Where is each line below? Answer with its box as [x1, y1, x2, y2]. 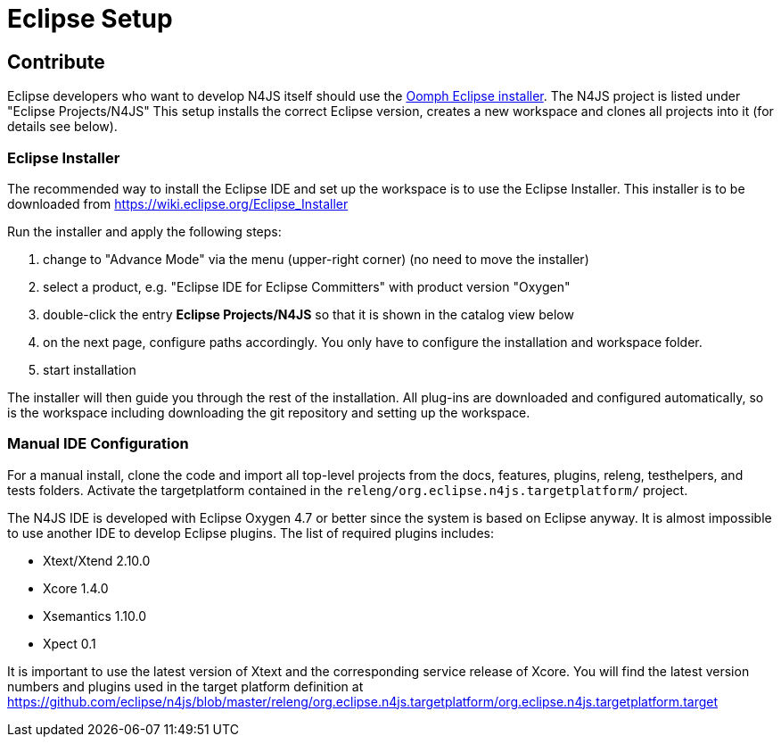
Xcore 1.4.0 [43, 580, 109, 596]
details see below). [7, 119, 118, 135]
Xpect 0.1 [43, 635, 96, 651]
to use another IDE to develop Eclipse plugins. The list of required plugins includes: [7, 525, 494, 541]
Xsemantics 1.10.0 [43, 608, 146, 624]
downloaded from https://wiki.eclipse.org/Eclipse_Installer [7, 195, 349, 211]
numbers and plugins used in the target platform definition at [7, 678, 364, 694]
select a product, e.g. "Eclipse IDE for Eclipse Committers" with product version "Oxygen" [43, 278, 571, 294]
